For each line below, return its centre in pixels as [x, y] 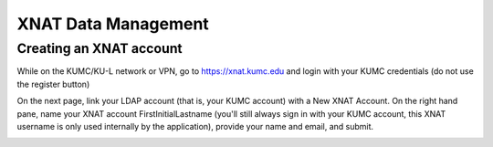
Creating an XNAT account [100, 48]
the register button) [53, 84]
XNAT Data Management [113, 24]
